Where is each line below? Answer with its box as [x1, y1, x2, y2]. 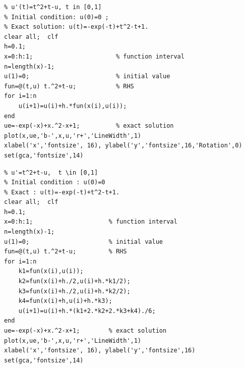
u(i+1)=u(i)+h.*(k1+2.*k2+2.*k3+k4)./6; [18, 307, 156, 314]
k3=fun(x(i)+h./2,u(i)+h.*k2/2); [18, 287, 131, 295]
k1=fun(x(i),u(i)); [18, 268, 84, 275]
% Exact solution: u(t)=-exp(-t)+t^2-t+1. [4, 23, 149, 31]
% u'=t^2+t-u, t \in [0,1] [4, 169, 98, 176]
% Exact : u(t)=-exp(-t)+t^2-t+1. [4, 188, 120, 196]
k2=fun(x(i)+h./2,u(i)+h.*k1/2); [18, 278, 131, 285]
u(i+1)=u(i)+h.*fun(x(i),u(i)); [18, 102, 127, 110]
